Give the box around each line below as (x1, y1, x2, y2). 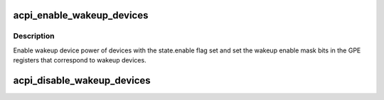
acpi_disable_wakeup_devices (13, 74, 151, 87)
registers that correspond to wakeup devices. (13, 56, 146, 65)
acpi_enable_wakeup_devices (13, 9, 149, 21)
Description (13, 31, 55, 41)
